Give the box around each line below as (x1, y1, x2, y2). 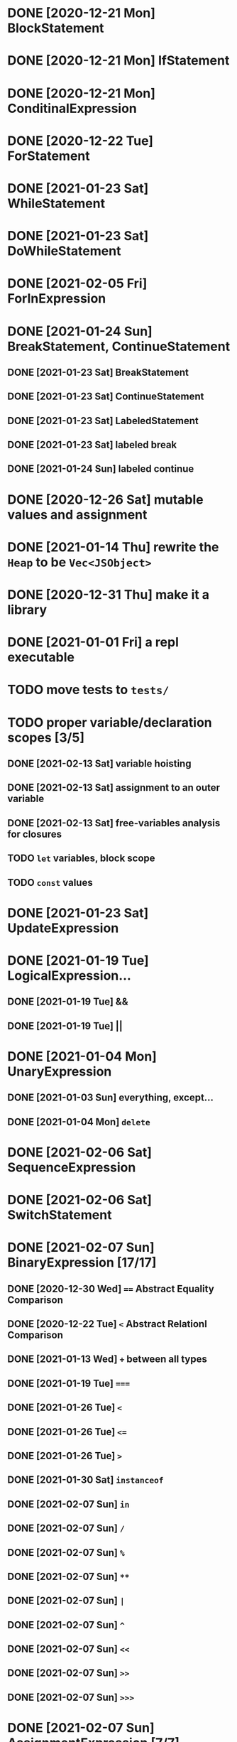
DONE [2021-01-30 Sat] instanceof (7, 1474, 165, 1486)
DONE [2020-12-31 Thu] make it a (7, 587, 210, 603)
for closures (7, 828, 62, 840)
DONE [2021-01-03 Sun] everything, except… (7, 1092, 214, 1104)
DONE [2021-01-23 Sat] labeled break (7, 439, 177, 451)
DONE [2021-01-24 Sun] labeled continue (7, 463, 194, 475)
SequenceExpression (7, 1159, 136, 1175)
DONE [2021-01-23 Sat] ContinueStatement (7, 391, 204, 403)
